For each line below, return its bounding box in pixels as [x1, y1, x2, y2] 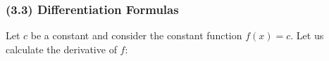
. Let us [290, 28, 324, 43]
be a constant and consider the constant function [30, 28, 242, 43]
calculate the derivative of [6, 41, 117, 56]
